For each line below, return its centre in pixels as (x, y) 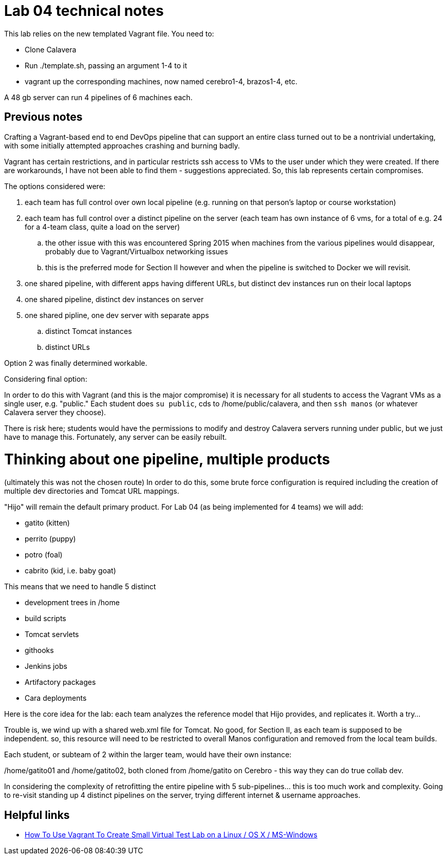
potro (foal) (44, 555)
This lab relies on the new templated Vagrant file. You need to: (109, 33)
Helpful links (37, 815)
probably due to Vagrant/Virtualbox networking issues (137, 251)
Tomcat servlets (52, 634)
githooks (39, 650)
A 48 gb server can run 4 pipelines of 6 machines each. (98, 97)
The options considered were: (55, 186)
